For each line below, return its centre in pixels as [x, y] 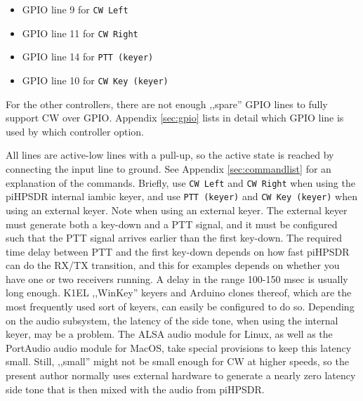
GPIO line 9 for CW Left [75, 9]
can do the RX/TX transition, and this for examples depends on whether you [173, 265]
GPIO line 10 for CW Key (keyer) [95, 80]
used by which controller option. [75, 131]
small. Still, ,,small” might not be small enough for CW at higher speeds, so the [177, 361]
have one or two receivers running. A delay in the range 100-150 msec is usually [177, 278]
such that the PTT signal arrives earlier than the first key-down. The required [174, 238]
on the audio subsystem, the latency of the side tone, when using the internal [172, 320]
